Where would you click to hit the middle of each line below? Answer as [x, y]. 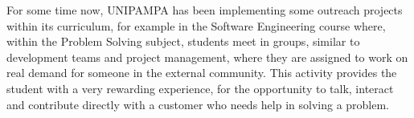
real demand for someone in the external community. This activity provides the [202, 73]
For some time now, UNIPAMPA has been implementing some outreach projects [205, 10]
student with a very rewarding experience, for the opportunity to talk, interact [200, 88]
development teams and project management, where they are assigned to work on [207, 57]
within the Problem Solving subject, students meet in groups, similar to [183, 41]
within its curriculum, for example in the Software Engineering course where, [196, 25]
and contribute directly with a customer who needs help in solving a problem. [198, 104]
